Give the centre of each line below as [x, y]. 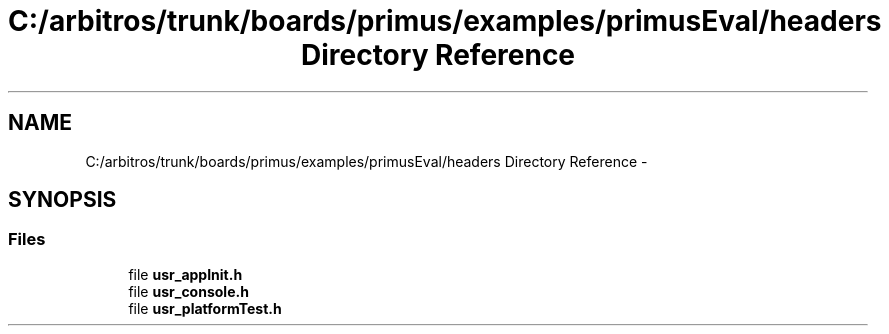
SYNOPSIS [62, 200]
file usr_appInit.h [185, 274]
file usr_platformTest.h [205, 308]
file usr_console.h [188, 291]
